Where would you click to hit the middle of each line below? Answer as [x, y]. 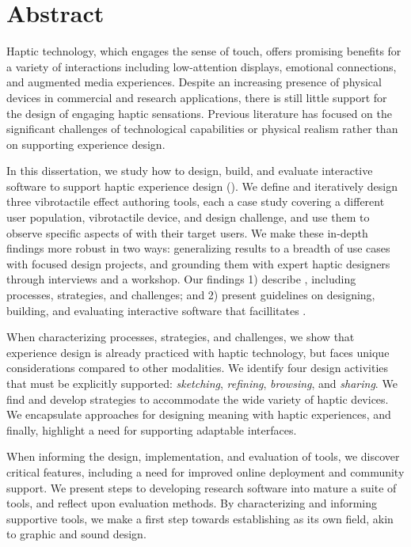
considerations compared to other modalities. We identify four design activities [198, 368]
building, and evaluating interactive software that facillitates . [156, 310]
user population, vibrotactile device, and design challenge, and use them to [188, 217]
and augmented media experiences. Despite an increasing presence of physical [194, 82]
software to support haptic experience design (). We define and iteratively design [202, 186]
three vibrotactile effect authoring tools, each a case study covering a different [196, 201]
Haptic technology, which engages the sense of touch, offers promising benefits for [204, 51]
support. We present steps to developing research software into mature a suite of [202, 487]
